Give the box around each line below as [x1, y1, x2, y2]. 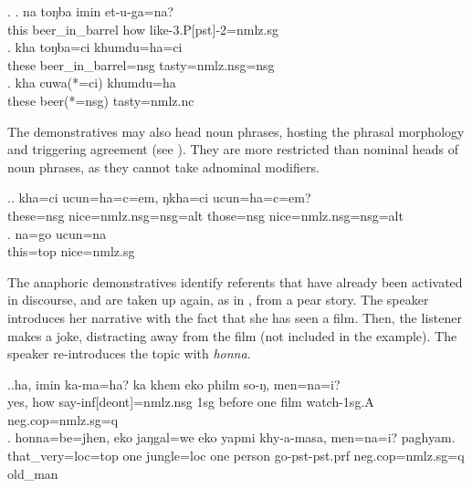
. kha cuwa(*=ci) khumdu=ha [7, 73, 176, 92]
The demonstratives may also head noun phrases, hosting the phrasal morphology [7, 121, 465, 140]
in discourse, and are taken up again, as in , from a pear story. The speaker [7, 290, 429, 309]
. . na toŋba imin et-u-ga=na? [7, 2, 174, 20]
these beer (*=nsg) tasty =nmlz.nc [7, 90, 194, 109]
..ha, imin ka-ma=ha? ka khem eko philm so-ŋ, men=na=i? [7, 374, 341, 393]
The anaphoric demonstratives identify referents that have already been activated [7, 272, 463, 291]
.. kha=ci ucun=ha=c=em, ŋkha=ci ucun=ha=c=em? [7, 188, 311, 207]
